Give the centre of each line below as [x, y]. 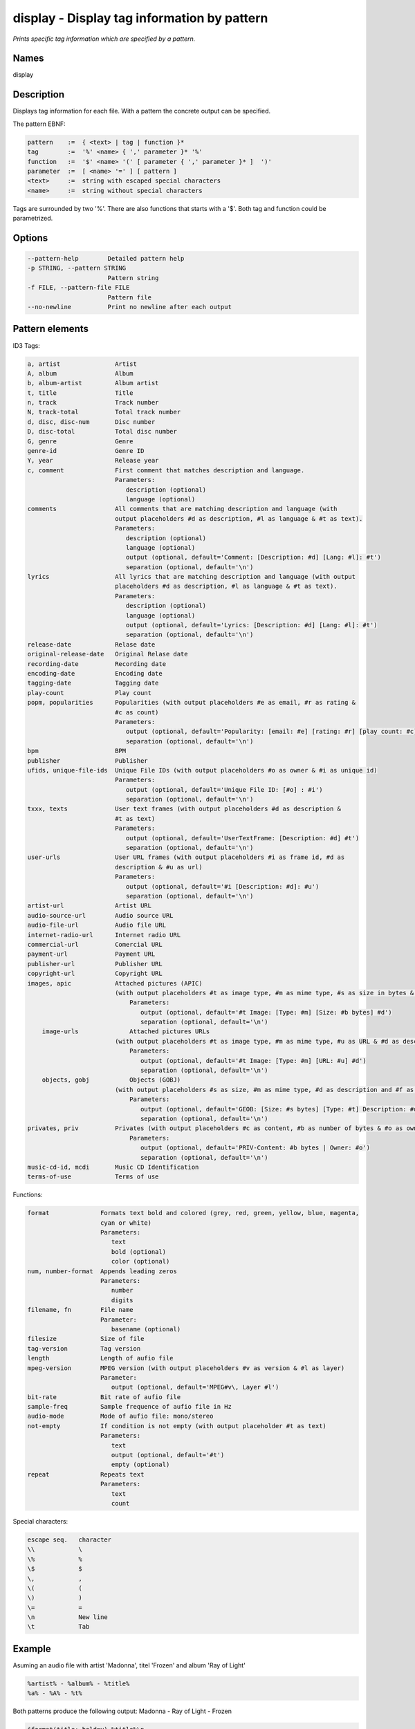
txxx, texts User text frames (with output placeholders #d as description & [184, 809]
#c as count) [137, 712]
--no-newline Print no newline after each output [129, 307]
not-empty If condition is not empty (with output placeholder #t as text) [177, 1426]
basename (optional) [146, 1329]
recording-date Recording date [96, 664]
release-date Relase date [91, 644]
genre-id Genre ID [86, 451]
